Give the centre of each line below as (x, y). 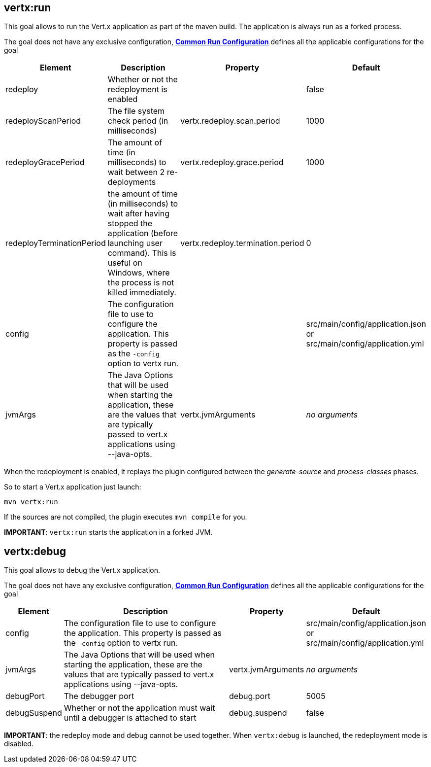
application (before (143, 233)
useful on (125, 263)
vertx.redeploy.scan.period (230, 121)
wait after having (139, 214)
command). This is (142, 253)
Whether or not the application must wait (139, 708)
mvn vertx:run (31, 502)
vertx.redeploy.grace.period (232, 162)
